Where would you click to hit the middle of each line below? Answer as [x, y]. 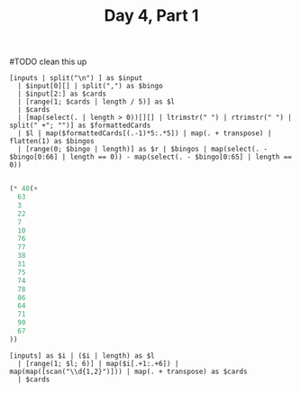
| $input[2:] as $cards [62, 94]
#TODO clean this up [48, 62]
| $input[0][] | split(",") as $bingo [91, 87]
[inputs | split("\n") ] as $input [76, 78]
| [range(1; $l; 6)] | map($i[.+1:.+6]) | [98, 363]
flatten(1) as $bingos [52, 142]
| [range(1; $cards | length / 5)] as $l [96, 102]
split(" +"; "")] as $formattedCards [80, 126]
